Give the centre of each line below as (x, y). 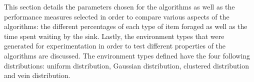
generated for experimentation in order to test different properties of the (115, 46)
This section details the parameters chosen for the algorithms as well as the (119, 6)
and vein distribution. (37, 75)
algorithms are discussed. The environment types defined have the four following (127, 55)
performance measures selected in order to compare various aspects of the (117, 16)
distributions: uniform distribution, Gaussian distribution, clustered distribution (126, 65)
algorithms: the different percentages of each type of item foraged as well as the (126, 26)
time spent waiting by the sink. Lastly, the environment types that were (114, 36)
